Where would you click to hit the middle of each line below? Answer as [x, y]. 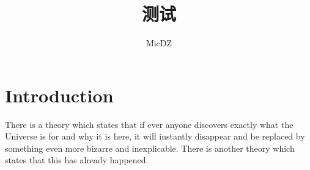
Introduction [59, 95]
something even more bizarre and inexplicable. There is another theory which [150, 148]
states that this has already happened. [77, 160]
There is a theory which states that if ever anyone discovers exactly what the [149, 124]
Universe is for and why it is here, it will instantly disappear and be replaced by [155, 136]
